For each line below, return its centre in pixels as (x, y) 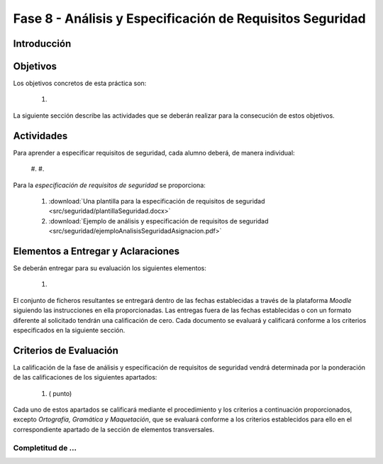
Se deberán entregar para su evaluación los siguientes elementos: (110, 268)
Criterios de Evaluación (66, 350)
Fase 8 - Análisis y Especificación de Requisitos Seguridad (189, 18)
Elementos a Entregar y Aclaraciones (96, 251)
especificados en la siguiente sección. (69, 330)
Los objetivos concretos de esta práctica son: (80, 83)
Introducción (42, 44)
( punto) (60, 393)
